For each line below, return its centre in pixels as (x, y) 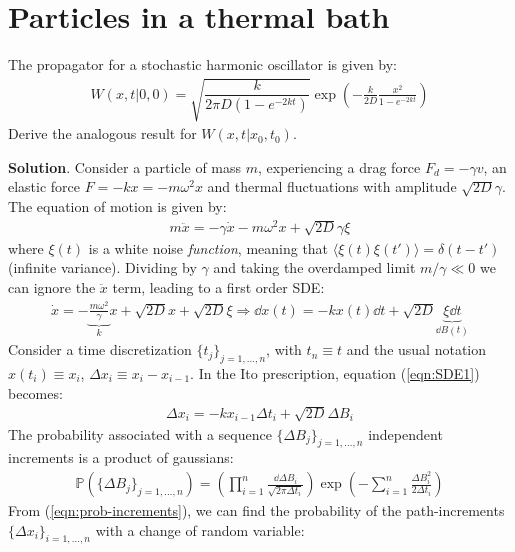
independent (405, 433)
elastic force (44, 186)
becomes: (35, 392)
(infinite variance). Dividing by (102, 267)
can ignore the (52, 286)
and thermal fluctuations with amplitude (332, 186)
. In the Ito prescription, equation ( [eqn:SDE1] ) (335, 372)
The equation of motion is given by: (117, 206)
